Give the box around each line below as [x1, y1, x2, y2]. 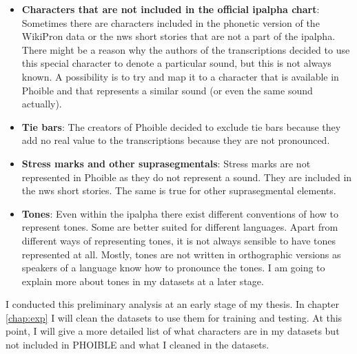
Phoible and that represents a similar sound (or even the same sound [21, 83, 313, 97]
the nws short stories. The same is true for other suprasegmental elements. [21, 183, 336, 198]
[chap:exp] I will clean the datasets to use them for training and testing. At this [6, 310, 343, 324]
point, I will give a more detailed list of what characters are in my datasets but [6, 324, 340, 338]
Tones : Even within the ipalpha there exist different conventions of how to [21, 206, 338, 220]
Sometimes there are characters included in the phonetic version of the [21, 15, 320, 30]
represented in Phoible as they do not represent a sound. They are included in [21, 169, 352, 184]
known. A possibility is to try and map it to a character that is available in [21, 69, 339, 83]
